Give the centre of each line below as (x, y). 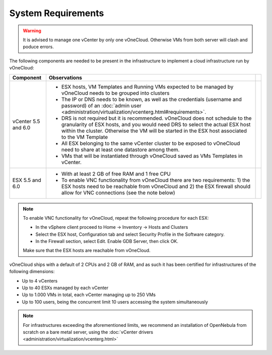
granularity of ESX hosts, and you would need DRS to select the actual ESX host (156, 124)
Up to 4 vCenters (40, 281)
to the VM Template (85, 137)
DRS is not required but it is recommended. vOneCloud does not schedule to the (156, 118)
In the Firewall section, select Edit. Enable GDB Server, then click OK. (107, 241)
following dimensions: (32, 272)
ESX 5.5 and (27, 180)
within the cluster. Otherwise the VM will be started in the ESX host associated (154, 131)
